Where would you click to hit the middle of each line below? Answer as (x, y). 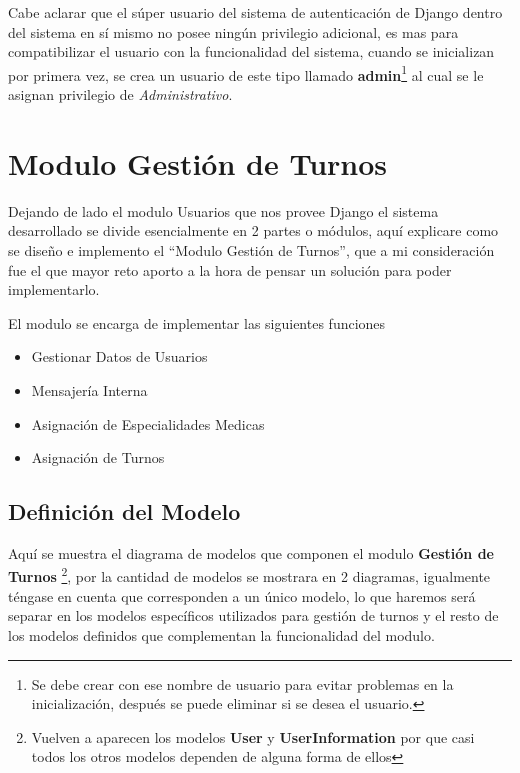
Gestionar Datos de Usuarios (119, 356)
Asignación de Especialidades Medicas (148, 423)
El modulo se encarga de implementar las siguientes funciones (197, 322)
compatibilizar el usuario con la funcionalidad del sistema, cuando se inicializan (251, 51)
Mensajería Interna (89, 389)
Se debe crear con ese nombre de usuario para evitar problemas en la (242, 683)
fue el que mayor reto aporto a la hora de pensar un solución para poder (230, 269)
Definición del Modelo (124, 511)
